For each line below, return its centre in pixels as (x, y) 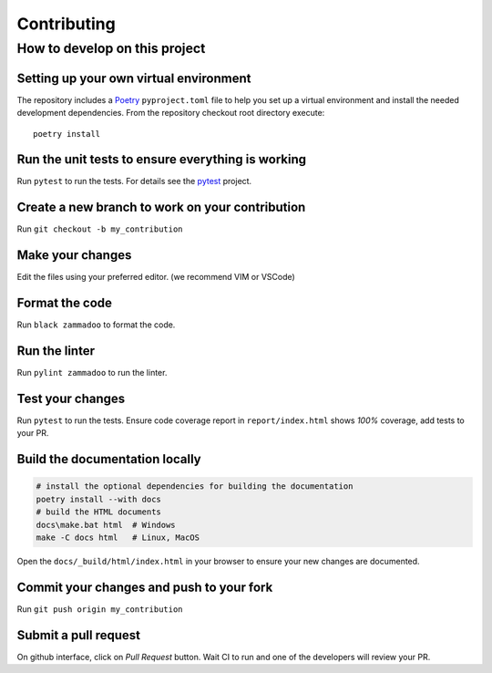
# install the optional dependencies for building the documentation (195, 487)
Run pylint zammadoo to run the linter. (92, 373)
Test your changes (71, 398)
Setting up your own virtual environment (134, 78)
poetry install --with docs (98, 499)
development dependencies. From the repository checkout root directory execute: (171, 113)
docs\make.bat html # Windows (106, 525)
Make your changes (74, 255)
